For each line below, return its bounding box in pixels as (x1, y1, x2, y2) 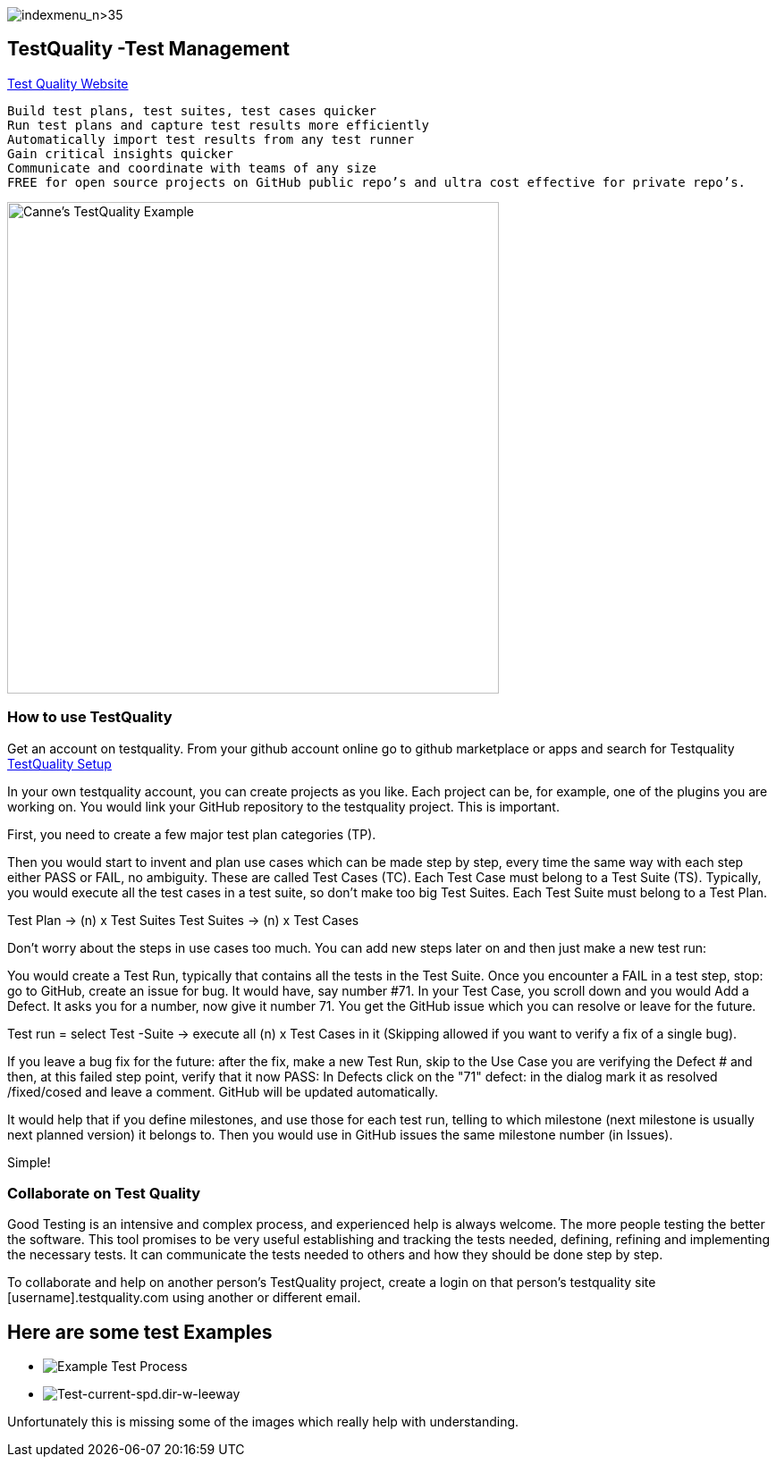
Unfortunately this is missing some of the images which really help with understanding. (7, 1414, 519, 1430)
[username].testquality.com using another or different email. (7, 1290, 361, 1306)
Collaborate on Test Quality (7, 1183, 201, 1202)
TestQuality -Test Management (7, 38, 290, 61)
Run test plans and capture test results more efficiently (7, 117, 430, 132)
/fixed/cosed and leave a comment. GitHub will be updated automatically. (7, 1083, 439, 1099)
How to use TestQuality (7, 708, 173, 727)
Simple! (7, 1154, 51, 1170)
